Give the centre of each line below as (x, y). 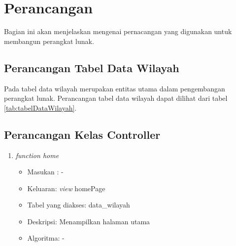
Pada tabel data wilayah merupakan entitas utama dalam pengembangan (115, 88)
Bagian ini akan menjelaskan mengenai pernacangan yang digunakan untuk (118, 31)
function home (37, 155)
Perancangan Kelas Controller (82, 134)
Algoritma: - (46, 238)
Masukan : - (45, 172)
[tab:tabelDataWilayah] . (40, 107)
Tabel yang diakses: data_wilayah (79, 205)
